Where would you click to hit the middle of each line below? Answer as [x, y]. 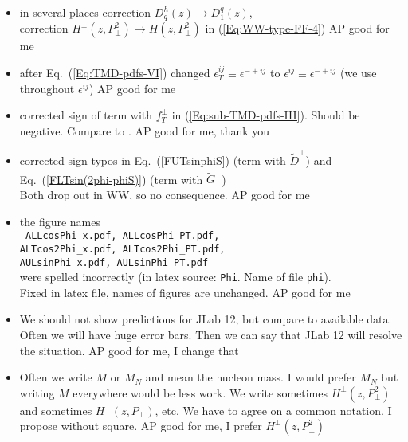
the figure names [60, 221]
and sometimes [56, 410]
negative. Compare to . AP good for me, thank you [145, 130]
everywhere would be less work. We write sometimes [200, 392]
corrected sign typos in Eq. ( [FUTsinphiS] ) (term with [153, 160]
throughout [47, 88]
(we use [358, 73]
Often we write [56, 377]
